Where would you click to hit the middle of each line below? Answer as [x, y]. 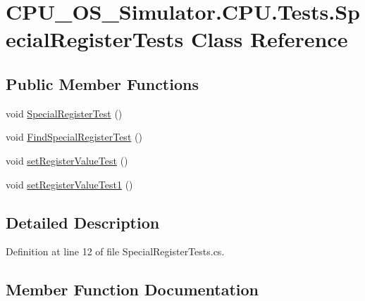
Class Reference [269, 39]
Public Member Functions [102, 83]
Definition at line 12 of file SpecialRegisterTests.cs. [115, 251]
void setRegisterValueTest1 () [69, 184]
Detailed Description [83, 222]
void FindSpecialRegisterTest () [74, 137]
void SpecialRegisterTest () [64, 113]
